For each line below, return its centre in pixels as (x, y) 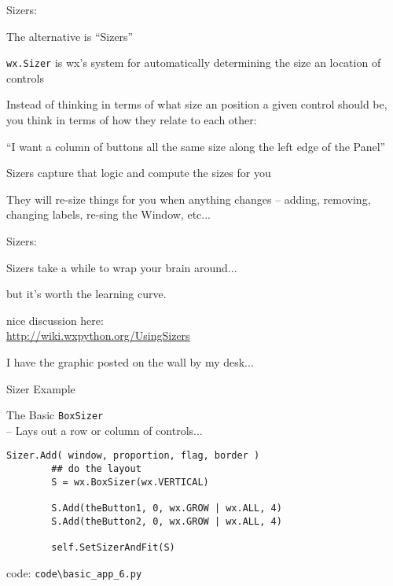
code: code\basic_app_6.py (74, 572)
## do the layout (96, 469)
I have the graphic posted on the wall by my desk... (130, 361)
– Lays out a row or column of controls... (105, 430)
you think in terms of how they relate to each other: (132, 120)
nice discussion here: (55, 320)
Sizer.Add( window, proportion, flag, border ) (133, 456)
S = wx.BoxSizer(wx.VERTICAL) (130, 482)
